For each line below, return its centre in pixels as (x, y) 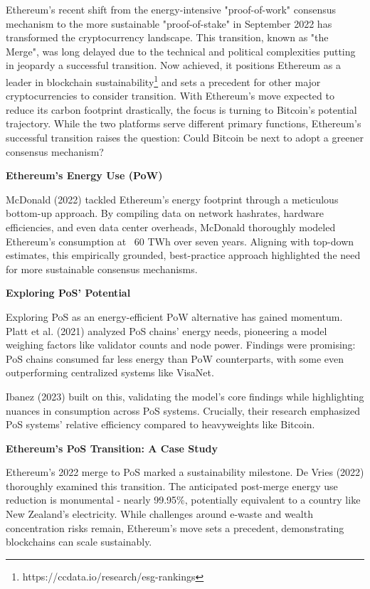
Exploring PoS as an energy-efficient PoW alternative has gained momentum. (174, 316)
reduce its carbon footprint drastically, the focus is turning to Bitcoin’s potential (181, 109)
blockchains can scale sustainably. (79, 542)
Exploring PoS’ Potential (68, 293)
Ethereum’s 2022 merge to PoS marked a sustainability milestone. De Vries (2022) (185, 472)
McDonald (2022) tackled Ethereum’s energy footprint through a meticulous (172, 199)
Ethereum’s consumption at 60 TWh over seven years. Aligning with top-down (180, 241)
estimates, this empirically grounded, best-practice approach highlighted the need (183, 255)
